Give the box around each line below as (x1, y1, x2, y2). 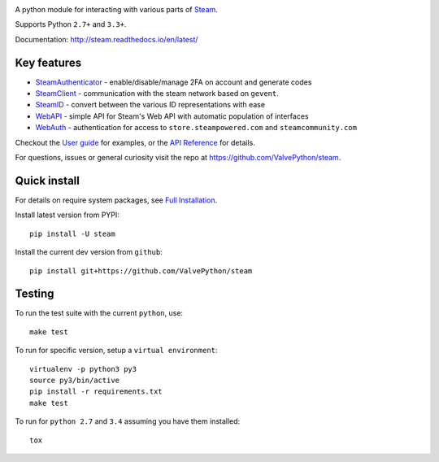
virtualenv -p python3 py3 (29, 364, 137, 373)
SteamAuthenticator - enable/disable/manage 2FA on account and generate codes (35, 77, 312, 87)
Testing (15, 287, 54, 301)
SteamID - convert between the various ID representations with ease (35, 100, 266, 110)
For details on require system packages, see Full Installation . (15, 195, 218, 205)
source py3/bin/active (29, 375, 120, 385)
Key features (15, 55, 81, 69)
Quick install (15, 173, 80, 187)
